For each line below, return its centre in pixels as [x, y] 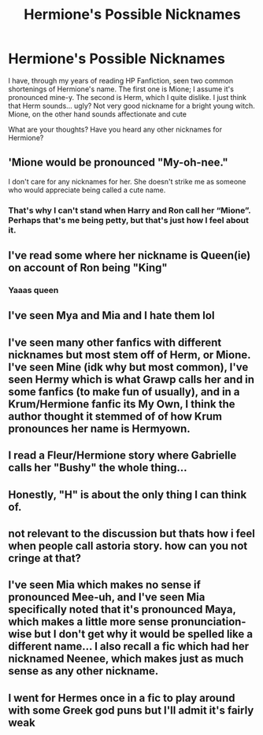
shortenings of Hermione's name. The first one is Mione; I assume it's [121, 89]
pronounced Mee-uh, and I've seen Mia [107, 598]
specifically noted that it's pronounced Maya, [122, 609]
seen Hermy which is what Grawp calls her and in [131, 379]
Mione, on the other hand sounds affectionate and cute [98, 114]
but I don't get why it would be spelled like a [144, 635]
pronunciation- [208, 622]
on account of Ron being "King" [88, 268]
